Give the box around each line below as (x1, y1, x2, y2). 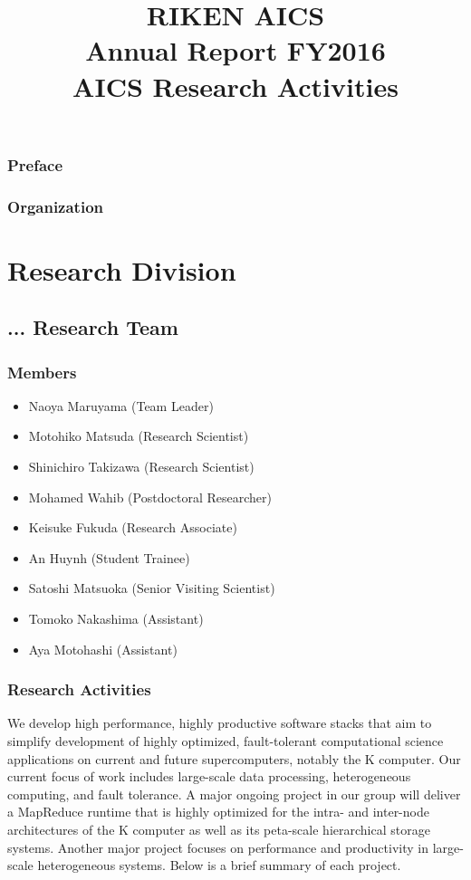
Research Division (7, 251, 236, 288)
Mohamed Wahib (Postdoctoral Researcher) (28, 487, 273, 506)
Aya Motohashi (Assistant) (28, 639, 178, 658)
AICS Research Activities (72, 67, 399, 104)
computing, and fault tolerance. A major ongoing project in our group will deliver (7, 784, 461, 803)
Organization (7, 195, 104, 217)
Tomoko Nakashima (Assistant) (28, 609, 204, 628)
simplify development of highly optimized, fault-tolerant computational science (7, 732, 444, 751)
